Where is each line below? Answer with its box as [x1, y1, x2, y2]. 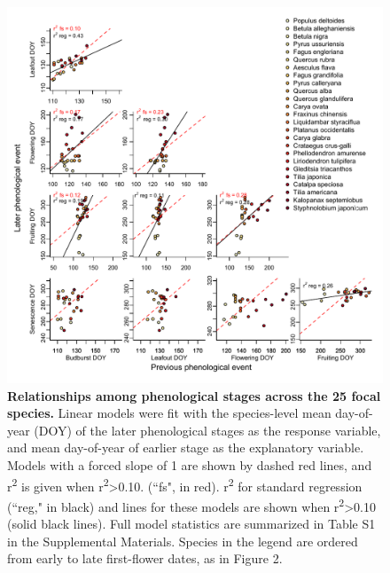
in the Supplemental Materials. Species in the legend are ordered [7, 531, 358, 550]
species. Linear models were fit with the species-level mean [7, 404, 331, 422]
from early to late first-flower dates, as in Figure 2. [7, 549, 283, 568]
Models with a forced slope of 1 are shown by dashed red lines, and [7, 455, 372, 474]
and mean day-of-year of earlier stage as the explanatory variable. [7, 438, 364, 457]
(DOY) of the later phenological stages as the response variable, [34, 420, 381, 439]
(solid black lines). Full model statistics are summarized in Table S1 [7, 514, 376, 533]
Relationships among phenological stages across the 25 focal [7, 386, 381, 404]
